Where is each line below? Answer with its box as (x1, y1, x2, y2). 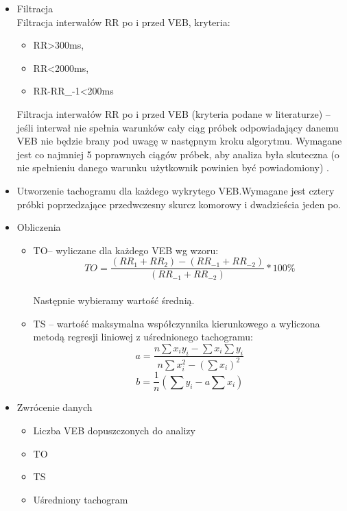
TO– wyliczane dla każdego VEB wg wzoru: (33, 242, 219, 257)
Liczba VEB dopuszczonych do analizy (33, 423, 195, 437)
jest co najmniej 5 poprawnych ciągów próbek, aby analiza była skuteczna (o (16, 147, 339, 161)
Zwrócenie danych (16, 400, 93, 414)
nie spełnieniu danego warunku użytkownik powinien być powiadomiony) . (16, 160, 330, 175)
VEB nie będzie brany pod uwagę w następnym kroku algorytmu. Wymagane (16, 134, 342, 148)
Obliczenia (16, 220, 61, 234)
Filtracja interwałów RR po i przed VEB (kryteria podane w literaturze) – (16, 106, 331, 121)
